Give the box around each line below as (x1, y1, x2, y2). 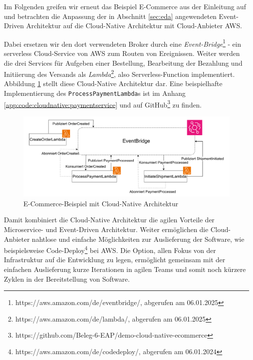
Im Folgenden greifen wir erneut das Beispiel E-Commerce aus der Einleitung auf (4, 1, 246, 11)
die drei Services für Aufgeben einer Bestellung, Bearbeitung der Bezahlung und (4, 57, 243, 68)
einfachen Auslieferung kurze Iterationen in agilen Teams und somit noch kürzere (4, 264, 246, 274)
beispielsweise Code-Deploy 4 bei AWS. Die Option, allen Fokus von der (4, 244, 216, 255)
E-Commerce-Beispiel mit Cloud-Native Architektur (23, 198, 179, 208)
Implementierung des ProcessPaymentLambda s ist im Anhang (4, 88, 186, 98)
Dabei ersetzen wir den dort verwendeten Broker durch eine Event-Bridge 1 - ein (4, 37, 241, 49)
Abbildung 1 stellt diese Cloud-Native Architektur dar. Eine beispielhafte (4, 78, 222, 89)
